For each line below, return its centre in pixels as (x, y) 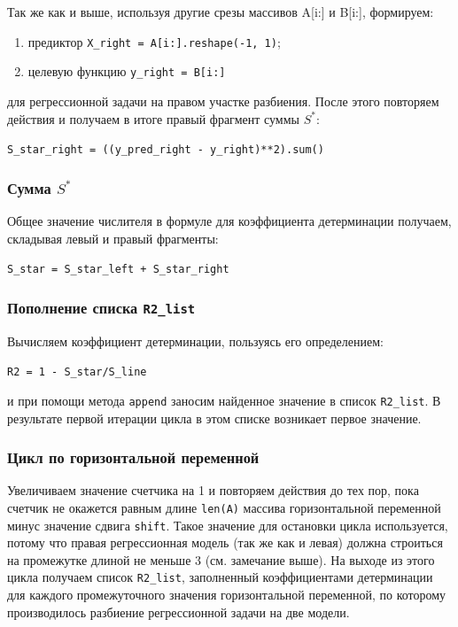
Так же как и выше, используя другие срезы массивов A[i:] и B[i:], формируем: (221, 12)
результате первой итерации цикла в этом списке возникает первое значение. (214, 418)
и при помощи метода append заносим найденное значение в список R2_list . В (224, 400)
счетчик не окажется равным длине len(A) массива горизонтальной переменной (224, 507)
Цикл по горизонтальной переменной (133, 457)
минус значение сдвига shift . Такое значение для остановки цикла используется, (228, 525)
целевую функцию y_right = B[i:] (127, 71)
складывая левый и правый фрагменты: (113, 238)
